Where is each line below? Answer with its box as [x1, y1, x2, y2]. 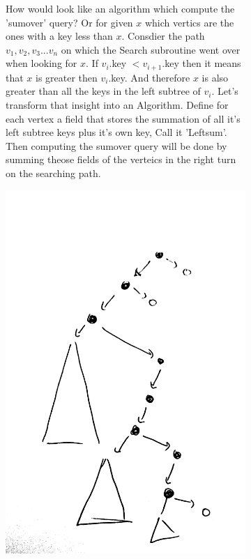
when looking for [6, 56, 77, 70]
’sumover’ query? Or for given [6, 15, 133, 29]
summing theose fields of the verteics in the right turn [6, 152, 236, 167]
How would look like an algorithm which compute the [6, 1, 235, 15]
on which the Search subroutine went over [61, 42, 241, 56]
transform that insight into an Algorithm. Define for [6, 98, 229, 112]
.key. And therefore [108, 70, 190, 84]
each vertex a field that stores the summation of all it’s [6, 111, 241, 125]
